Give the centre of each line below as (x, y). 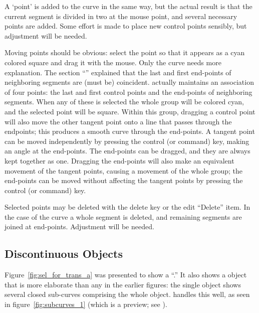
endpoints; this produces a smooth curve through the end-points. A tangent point (130, 131)
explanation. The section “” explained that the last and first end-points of (118, 72)
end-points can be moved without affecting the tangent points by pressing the (124, 180)
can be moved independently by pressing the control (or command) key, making (127, 141)
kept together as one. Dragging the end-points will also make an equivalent (119, 160)
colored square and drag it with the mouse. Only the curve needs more (113, 62)
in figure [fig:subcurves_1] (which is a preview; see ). (86, 304)
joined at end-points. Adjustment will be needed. (79, 226)
